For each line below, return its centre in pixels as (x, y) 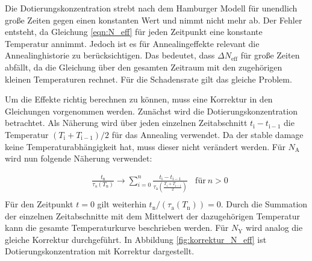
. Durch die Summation (264, 204)
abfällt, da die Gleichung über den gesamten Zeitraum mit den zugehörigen (144, 67)
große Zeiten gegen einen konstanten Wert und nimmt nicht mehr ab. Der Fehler (154, 20)
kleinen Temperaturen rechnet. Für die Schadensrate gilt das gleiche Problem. (148, 79)
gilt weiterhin (122, 204)
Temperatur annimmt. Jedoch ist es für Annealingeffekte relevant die (132, 43)
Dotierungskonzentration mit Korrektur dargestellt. (100, 251)
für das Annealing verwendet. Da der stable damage (207, 134)
